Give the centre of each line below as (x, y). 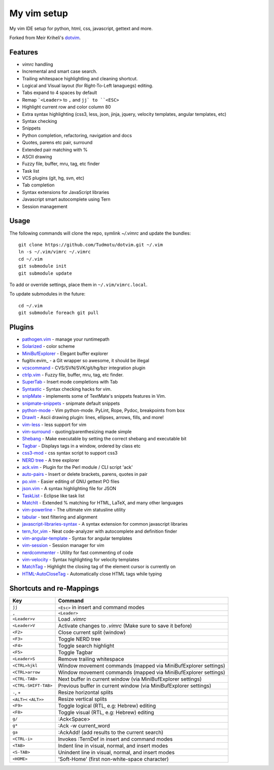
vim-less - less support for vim (54, 425)
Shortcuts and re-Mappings (54, 588)
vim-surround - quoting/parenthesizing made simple (77, 432)
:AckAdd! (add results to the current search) (111, 732)
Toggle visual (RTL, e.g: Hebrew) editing (106, 712)
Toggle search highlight (86, 646)
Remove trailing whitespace (91, 659)
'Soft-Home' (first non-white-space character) (113, 759)
